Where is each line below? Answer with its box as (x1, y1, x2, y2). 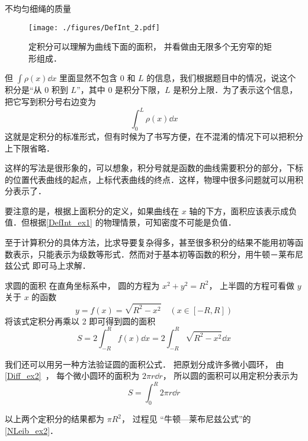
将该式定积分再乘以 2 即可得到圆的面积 (5, 314, 156, 327)
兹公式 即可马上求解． (5, 259, 91, 272)
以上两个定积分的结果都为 (5, 413, 104, 425)
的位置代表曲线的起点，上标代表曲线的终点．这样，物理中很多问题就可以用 (5, 173, 295, 185)
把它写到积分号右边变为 (5, 95, 96, 108)
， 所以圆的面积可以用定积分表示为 (162, 369, 299, 382)
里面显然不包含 (59, 72, 118, 84)
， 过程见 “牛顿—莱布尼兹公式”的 (121, 413, 251, 425)
